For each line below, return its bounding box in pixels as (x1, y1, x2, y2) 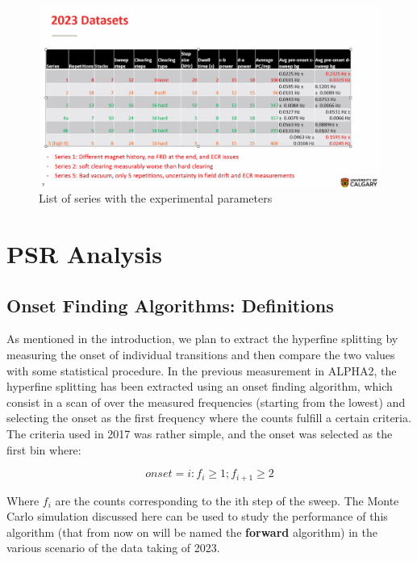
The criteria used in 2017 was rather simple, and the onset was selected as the (6, 425, 393, 442)
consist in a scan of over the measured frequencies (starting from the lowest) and (6, 393, 406, 410)
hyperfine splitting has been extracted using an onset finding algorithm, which (6, 378, 393, 395)
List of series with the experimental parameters (39, 190, 273, 207)
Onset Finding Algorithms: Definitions (6, 292, 334, 317)
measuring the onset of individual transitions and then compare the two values (6, 345, 395, 362)
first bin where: (6, 441, 81, 458)
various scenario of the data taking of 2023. (6, 539, 220, 556)
